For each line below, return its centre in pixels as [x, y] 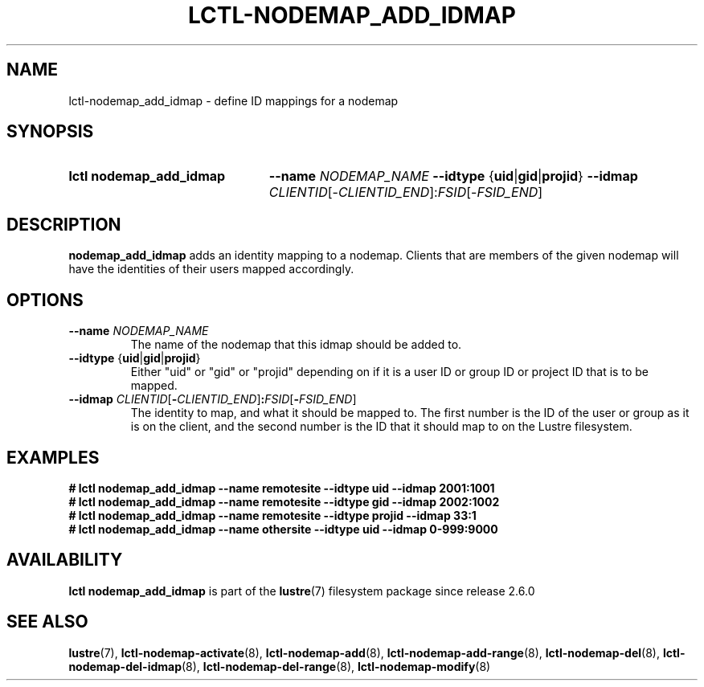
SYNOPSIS [50, 132]
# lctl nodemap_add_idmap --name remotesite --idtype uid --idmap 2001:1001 [282, 488]
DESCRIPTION [64, 224]
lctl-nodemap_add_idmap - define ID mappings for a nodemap [233, 100]
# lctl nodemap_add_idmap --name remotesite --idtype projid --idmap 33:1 [272, 515]
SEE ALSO [47, 622]
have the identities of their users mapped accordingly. [211, 269]
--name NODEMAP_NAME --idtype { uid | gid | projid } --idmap [453, 176]
